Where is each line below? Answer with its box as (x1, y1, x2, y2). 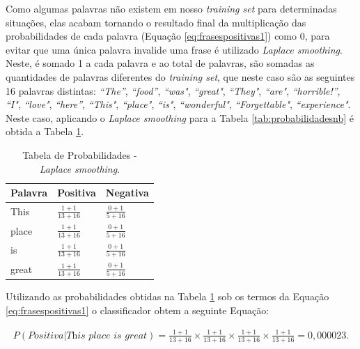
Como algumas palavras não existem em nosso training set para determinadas (6, 1, 337, 15)
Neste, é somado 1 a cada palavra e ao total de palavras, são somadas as (6, 56, 315, 70)
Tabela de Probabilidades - (22, 147, 137, 162)
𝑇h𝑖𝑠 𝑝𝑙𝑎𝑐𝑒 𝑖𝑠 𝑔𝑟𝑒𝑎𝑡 (66, 330, 148, 341)
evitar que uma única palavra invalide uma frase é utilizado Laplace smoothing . (6, 42, 343, 56)
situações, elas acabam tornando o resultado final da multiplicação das (6, 15, 306, 29)
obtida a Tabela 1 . (6, 124, 84, 139)
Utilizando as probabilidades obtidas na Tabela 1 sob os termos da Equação (6, 289, 329, 304)
